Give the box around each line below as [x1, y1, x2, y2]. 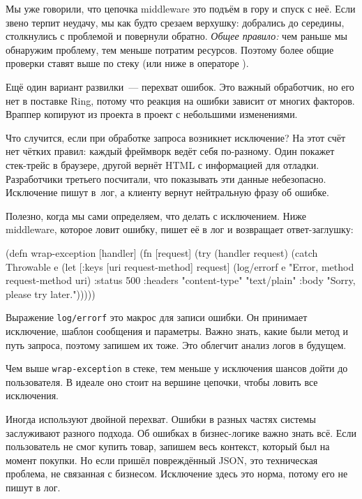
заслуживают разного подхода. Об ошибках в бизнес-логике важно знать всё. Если [6, 425, 356, 440]
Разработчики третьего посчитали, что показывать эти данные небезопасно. [6, 171, 326, 186]
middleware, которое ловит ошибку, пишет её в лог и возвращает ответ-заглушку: [6, 222, 354, 237]
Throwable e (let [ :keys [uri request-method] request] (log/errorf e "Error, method [6, 259, 354, 274]
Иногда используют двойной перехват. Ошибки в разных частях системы [6, 411, 316, 426]
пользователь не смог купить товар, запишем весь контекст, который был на [6, 439, 330, 454]
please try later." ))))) [6, 286, 96, 301]
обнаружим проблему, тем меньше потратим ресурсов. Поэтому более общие [6, 42, 334, 57]
